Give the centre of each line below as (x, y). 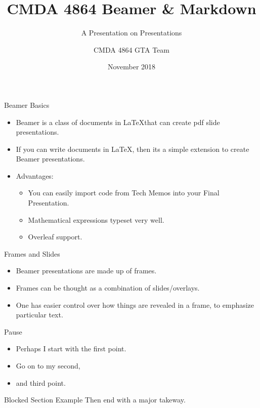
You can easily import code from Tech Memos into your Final (124, 193)
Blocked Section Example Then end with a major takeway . (95, 400)
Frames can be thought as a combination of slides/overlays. (108, 288)
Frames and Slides (32, 253)
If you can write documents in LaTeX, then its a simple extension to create (133, 149)
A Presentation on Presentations (132, 33)
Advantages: (35, 175)
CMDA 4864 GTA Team (132, 49)
